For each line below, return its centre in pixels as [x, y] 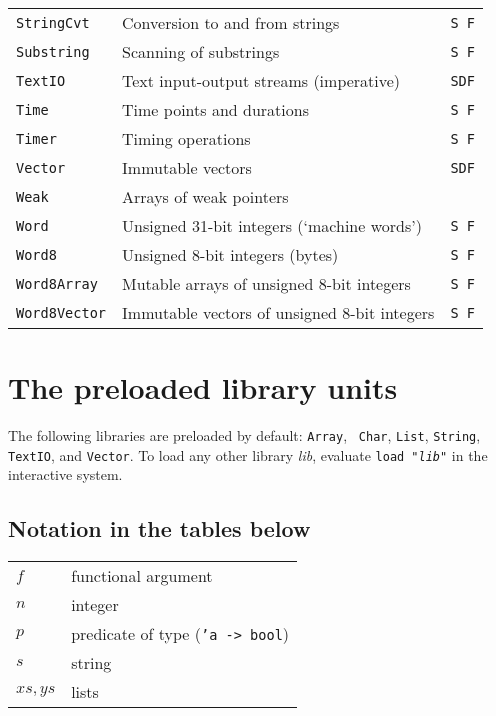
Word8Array [57, 283]
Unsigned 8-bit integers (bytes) [230, 254]
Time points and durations [215, 109]
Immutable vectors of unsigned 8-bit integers [278, 312]
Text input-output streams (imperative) [261, 80]
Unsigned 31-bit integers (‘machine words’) [272, 225]
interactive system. [65, 474]
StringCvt [53, 22]
